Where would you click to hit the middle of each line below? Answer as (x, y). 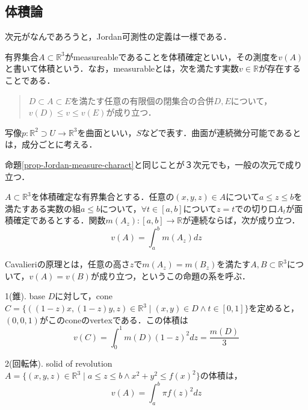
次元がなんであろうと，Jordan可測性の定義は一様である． (118, 36)
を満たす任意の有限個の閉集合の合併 (142, 100)
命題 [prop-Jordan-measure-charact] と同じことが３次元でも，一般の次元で (145, 164)
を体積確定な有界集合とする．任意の (103, 197)
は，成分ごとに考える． (51, 144)
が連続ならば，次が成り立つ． (241, 220)
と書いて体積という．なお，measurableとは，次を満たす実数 (122, 68)
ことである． (30, 80)
